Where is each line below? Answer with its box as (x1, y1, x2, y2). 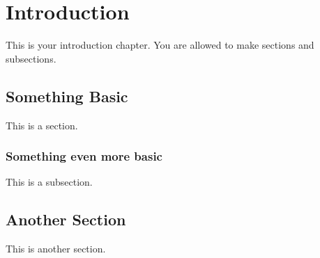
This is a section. (6, 118, 78, 132)
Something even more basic (6, 147, 162, 165)
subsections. (6, 51, 56, 65)
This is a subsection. (6, 175, 93, 189)
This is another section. (6, 241, 106, 256)
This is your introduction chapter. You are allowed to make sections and (6, 38, 314, 52)
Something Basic (6, 85, 128, 106)
